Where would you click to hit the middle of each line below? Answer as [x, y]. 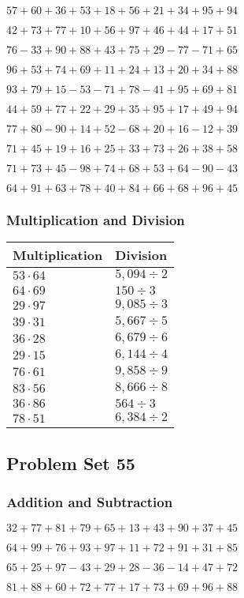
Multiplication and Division [96, 219]
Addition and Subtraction [90, 501]
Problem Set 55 [71, 463]
